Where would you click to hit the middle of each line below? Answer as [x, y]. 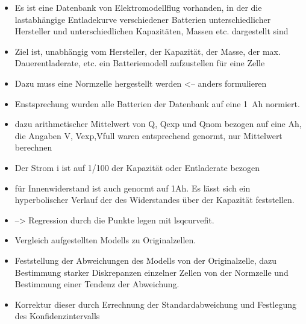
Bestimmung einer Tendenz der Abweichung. [97, 284]
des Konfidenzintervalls [57, 316]
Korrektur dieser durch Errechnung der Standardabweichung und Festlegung [156, 304]
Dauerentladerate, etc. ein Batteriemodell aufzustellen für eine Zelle [140, 63]
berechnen [33, 147]
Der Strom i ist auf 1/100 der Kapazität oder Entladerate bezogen [137, 167]
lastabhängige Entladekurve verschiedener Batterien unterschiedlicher [143, 19]
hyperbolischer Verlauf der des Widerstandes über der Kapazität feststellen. [155, 200]
